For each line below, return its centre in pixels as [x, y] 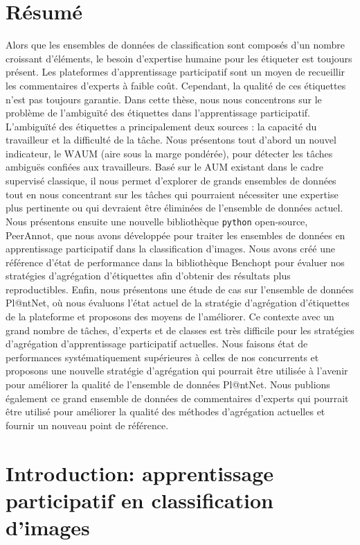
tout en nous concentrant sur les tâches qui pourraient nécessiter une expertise [172, 194]
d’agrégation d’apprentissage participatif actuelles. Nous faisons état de [157, 344]
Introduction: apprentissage [140, 473]
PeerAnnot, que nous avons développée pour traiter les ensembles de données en [175, 235]
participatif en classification [139, 500]
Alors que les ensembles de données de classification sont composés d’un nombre [175, 45]
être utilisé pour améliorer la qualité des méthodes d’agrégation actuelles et [165, 412]
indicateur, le [34, 153]
